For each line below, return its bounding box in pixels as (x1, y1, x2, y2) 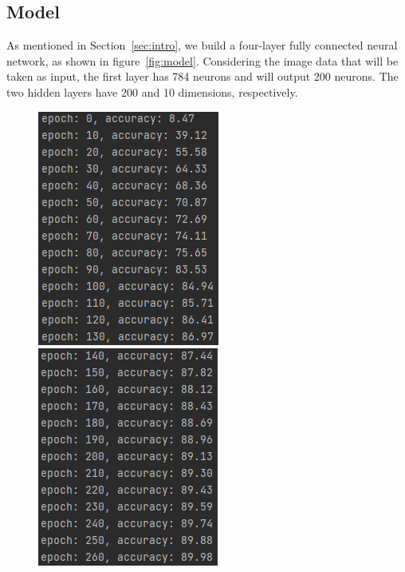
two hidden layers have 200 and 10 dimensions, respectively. (6, 83, 298, 100)
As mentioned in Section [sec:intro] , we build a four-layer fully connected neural (6, 37, 398, 54)
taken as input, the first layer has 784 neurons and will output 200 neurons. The (6, 68, 399, 85)
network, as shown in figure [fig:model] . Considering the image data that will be (6, 52, 399, 69)
